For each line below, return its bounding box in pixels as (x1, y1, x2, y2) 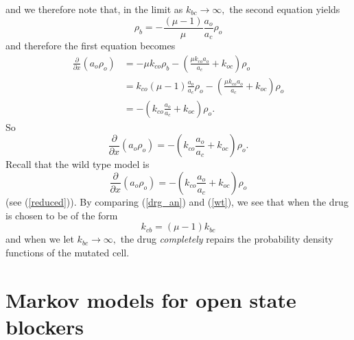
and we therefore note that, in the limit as (5, 2, 183, 16)
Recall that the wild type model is (5, 157, 150, 171)
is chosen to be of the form (5, 208, 118, 222)
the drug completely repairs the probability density (120, 232, 333, 246)
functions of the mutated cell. (5, 245, 130, 259)
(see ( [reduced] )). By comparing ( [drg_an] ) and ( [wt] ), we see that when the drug (5, 194, 349, 208)
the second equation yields (229, 2, 340, 16)
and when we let (5, 232, 74, 246)
